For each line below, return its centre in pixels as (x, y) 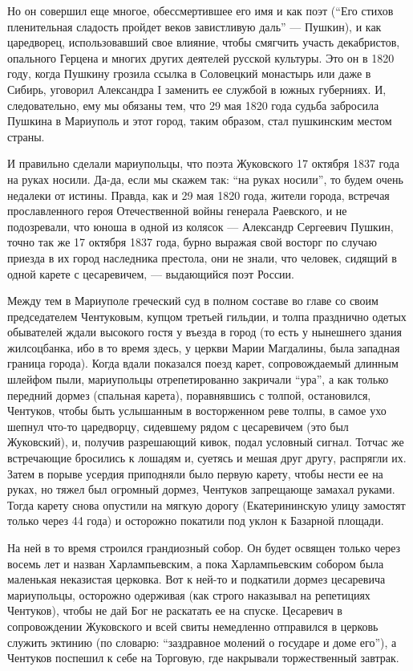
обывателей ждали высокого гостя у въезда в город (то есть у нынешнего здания (204, 332)
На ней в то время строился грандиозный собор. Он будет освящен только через (204, 547)
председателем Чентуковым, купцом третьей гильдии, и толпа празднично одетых (207, 316)
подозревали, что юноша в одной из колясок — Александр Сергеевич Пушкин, (200, 226)
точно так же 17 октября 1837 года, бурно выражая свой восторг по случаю (192, 242)
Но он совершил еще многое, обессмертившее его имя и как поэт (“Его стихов (200, 10)
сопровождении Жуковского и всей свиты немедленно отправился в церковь (193, 626)
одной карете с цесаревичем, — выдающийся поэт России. (151, 273)
